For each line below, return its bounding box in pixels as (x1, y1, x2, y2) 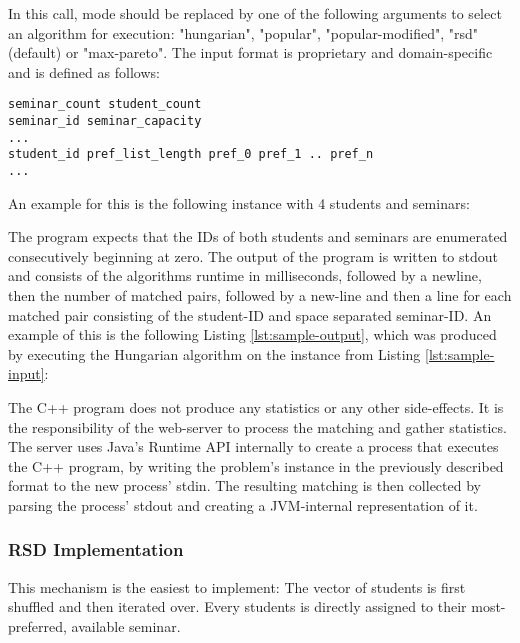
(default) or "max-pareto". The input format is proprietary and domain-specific (8, 42, 493, 63)
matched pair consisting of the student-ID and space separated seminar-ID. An (8, 304, 492, 325)
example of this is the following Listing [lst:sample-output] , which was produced (8, 324, 497, 345)
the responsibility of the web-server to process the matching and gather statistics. (8, 416, 507, 437)
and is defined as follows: (8, 61, 160, 82)
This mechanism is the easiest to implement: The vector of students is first (8, 576, 466, 597)
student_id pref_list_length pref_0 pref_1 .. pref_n (8, 147, 374, 162)
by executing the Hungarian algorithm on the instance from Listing (8, 343, 421, 364)
